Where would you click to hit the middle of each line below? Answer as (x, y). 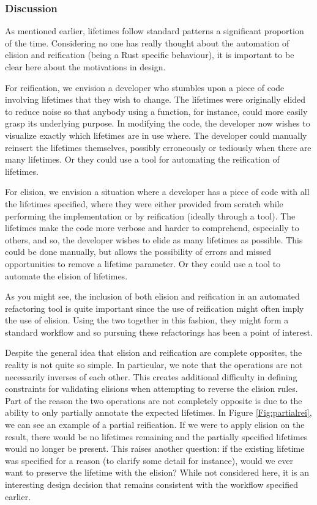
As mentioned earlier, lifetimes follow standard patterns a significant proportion (155, 31)
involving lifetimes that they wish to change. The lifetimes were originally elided (155, 99)
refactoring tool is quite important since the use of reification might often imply (155, 308)
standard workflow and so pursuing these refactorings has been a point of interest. (159, 332)
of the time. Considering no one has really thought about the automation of (147, 42)
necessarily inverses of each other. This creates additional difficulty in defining (151, 376)
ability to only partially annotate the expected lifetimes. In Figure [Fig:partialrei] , (158, 412)
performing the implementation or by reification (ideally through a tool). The (150, 216)
